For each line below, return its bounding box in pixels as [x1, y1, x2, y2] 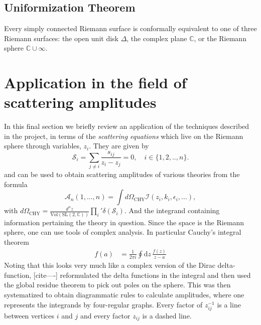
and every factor [80, 310, 130, 320]
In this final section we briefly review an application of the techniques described [4, 121, 249, 131]
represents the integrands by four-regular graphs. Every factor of [4, 299, 203, 309]
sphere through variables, [4, 140, 81, 151]
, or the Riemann [194, 33, 246, 43]
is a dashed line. [142, 310, 192, 320]
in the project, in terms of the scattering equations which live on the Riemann [4, 130, 243, 141]
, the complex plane [126, 33, 187, 43]
